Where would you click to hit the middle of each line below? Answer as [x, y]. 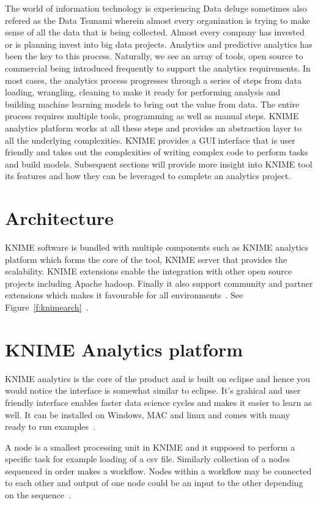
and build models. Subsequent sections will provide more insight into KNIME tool [159, 164]
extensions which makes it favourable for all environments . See [124, 295]
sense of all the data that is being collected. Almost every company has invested [155, 32]
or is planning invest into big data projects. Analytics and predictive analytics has [159, 44]
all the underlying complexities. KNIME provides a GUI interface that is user [150, 140]
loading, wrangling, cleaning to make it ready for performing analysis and [143, 92]
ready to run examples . [50, 426]
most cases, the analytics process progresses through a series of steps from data [153, 80]
